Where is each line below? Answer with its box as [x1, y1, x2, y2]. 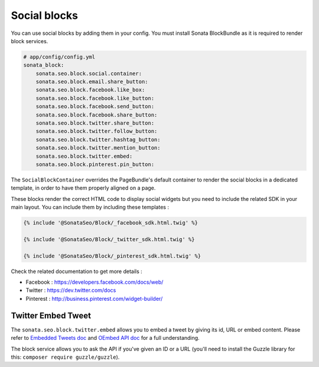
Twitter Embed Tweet [11, 310, 92, 320]
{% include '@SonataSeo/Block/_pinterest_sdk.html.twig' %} [23, 252, 201, 259]
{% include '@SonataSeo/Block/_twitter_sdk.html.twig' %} [23, 236, 195, 242]
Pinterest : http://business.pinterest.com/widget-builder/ [25, 295, 163, 302]
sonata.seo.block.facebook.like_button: [35, 95, 155, 102]
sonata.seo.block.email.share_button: [35, 79, 148, 85]
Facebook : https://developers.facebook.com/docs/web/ [25, 278, 164, 286]
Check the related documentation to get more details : [11, 268, 143, 275]
